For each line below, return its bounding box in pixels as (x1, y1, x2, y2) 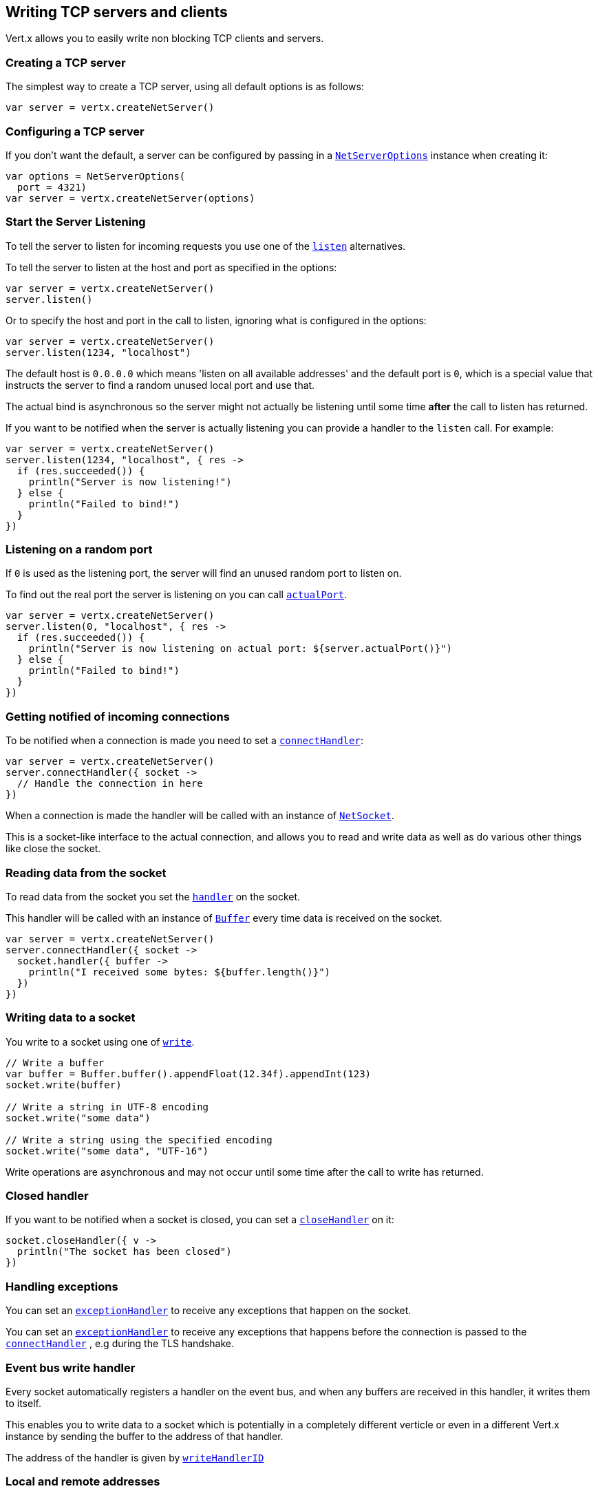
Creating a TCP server (6, 55, 126, 70)
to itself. (6, 1397, 41, 1409)
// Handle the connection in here (17, 778, 203, 790)
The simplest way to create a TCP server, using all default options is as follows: (6, 81, 364, 93)
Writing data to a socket (6, 1011, 136, 1025)
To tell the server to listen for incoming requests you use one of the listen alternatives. (6, 240, 406, 252)
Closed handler (6, 1189, 89, 1203)
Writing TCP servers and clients (6, 3, 228, 21)
